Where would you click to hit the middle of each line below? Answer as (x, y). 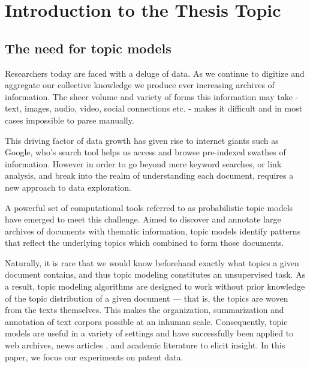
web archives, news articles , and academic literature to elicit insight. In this (145, 345)
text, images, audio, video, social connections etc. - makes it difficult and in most (154, 108)
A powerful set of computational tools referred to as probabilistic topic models (149, 207)
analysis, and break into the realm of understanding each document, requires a (149, 175)
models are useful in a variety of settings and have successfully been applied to (149, 333)
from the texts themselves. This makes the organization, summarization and (145, 310)
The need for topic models (88, 48)
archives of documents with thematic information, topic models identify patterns (153, 231)
